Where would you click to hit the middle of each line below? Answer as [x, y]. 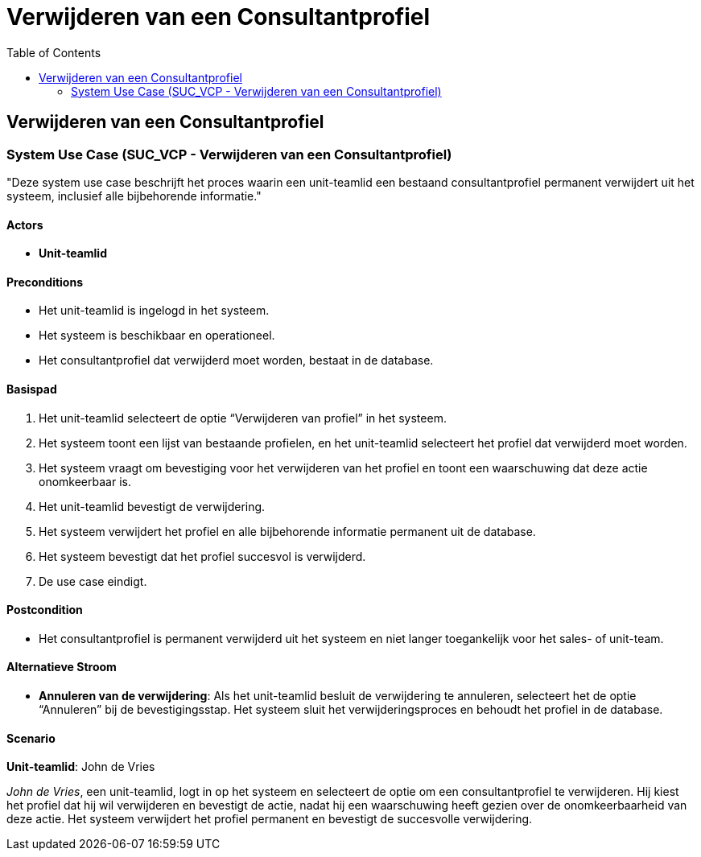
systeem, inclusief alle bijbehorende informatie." [134, 196]
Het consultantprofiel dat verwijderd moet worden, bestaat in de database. [236, 361]
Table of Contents [54, 52]
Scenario [31, 738]
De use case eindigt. [93, 581]
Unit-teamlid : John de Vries [81, 767]
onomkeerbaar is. [85, 481]
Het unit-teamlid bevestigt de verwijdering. [152, 506]
